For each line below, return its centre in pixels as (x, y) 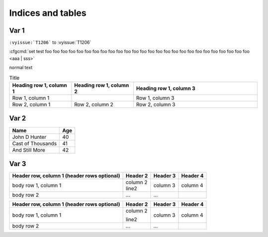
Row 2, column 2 (94, 104)
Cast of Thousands (34, 143)
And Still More (29, 150)
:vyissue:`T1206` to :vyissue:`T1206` (50, 43)
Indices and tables (48, 13)
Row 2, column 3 (156, 104)
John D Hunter (29, 137)
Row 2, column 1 (31, 104)
